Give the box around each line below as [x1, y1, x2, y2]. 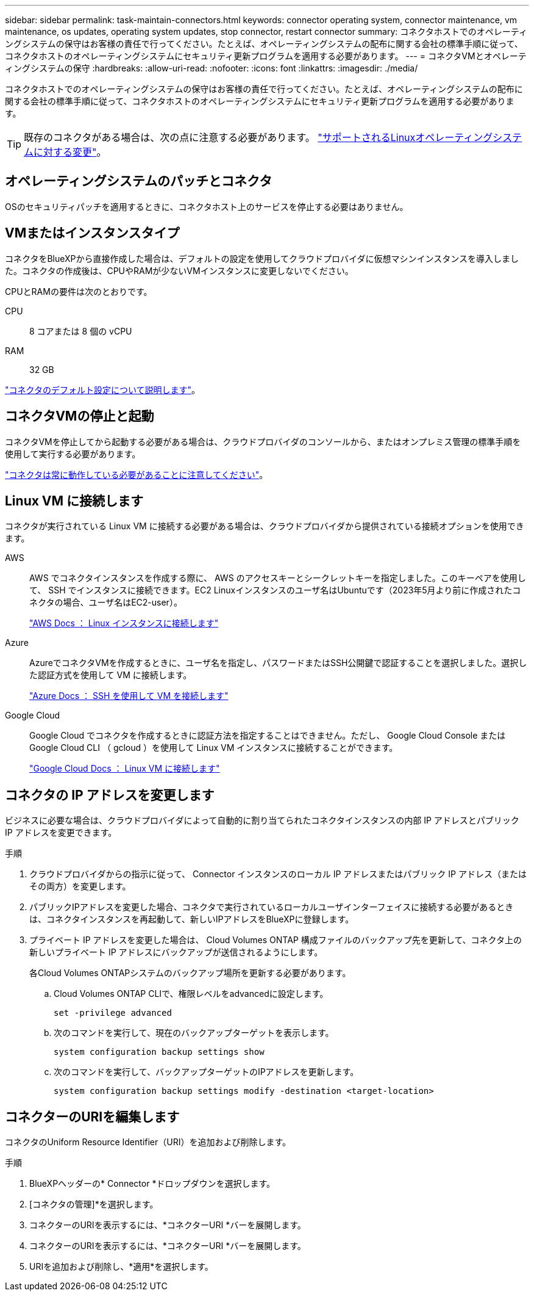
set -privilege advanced [54, 1008, 172, 1018]
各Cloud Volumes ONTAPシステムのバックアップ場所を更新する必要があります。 [29, 968, 351, 979]
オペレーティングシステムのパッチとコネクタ [5, 173, 272, 189]
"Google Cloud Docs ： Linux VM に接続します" [29, 763, 220, 774]
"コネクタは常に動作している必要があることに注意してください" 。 [5, 469, 268, 480]
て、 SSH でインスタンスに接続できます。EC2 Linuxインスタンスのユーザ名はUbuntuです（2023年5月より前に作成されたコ [29, 585, 521, 596]
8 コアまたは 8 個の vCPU [29, 325, 132, 336]
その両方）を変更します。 [29, 881, 131, 892]
